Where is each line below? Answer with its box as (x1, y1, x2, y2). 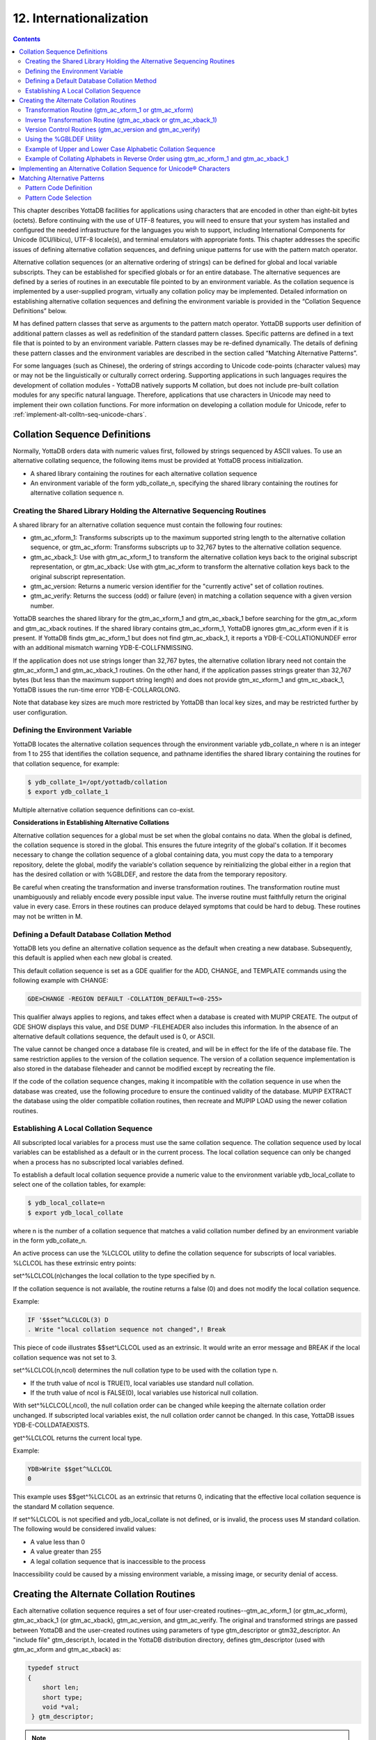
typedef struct (27, 1664, 79, 1672)
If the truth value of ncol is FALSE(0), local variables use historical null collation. (30, 1389, 259, 1397)
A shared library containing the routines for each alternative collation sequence (30, 469, 258, 477)
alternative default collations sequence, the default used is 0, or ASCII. (13, 1032, 215, 1041)
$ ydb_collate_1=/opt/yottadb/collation (27, 778, 167, 786)
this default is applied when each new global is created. (13, 954, 173, 962)
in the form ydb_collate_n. (13, 1236, 87, 1245)
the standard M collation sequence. (13, 1502, 115, 1510)
